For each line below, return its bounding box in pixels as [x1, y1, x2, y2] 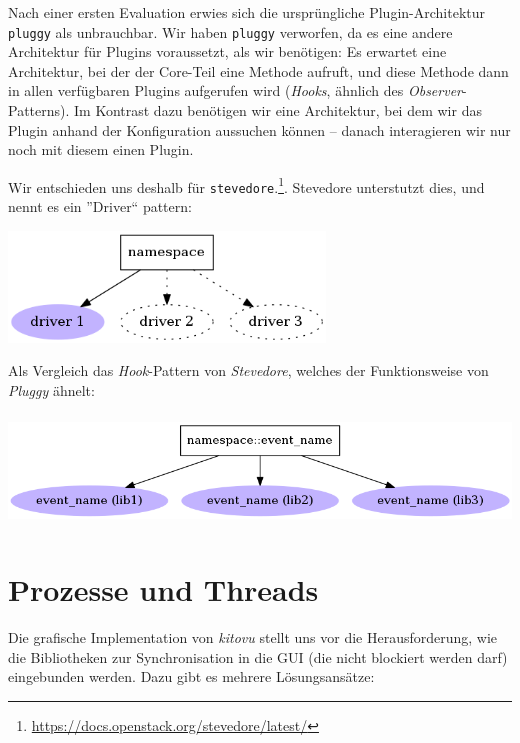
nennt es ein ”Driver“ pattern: [8, 196, 192, 217]
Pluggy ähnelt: [8, 379, 95, 400]
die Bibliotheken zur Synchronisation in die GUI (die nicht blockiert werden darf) [8, 646, 508, 667]
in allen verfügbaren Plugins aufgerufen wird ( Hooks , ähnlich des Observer [8, 80, 463, 101]
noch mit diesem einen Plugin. [8, 139, 194, 160]
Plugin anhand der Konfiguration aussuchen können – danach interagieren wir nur [8, 119, 511, 140]
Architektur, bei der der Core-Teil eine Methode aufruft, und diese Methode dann [8, 60, 509, 81]
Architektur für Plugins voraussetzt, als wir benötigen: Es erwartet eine [8, 41, 447, 62]
